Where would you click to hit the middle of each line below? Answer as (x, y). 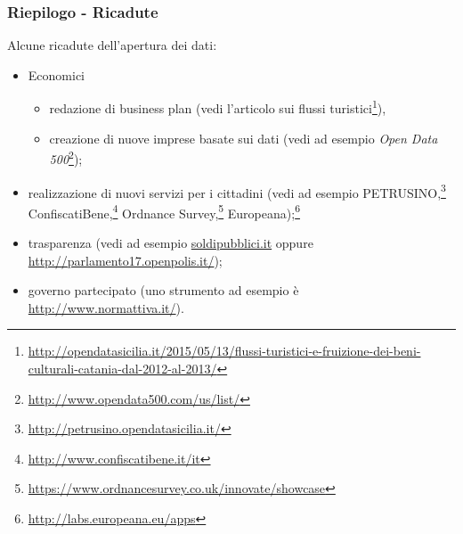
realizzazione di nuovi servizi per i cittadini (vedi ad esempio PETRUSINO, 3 (237, 191)
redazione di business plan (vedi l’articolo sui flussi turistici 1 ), (218, 107)
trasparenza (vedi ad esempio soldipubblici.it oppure (171, 242)
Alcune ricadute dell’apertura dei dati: (112, 45)
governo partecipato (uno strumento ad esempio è (163, 290)
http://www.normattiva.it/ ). (106, 307)
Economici (56, 74)
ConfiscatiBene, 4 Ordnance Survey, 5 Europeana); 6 (164, 211)
